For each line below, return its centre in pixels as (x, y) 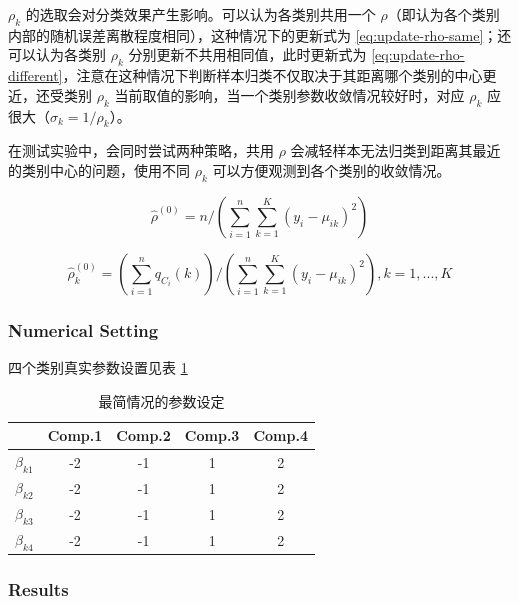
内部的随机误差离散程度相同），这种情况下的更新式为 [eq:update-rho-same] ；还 (260, 34)
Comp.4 (280, 435)
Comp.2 (143, 435)
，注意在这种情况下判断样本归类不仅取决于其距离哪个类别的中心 (272, 75)
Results (38, 589)
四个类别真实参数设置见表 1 (98, 366)
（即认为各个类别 (443, 14)
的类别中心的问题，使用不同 (99, 169)
